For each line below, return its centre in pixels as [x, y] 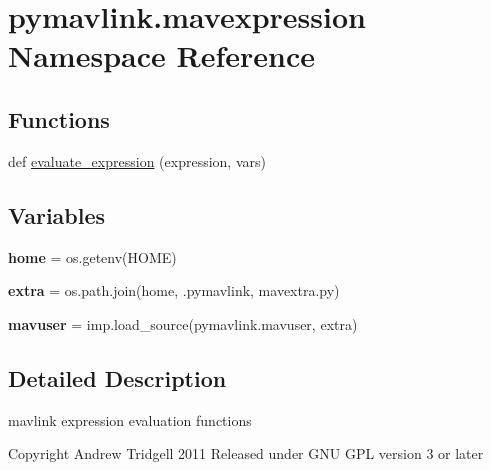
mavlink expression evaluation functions [130, 419]
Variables [57, 214]
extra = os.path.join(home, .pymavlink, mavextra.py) [174, 290]
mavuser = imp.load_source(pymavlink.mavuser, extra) [183, 323]
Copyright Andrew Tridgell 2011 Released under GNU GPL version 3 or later [246, 453]
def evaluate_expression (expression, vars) [137, 160]
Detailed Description [117, 377]
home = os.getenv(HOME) [92, 256]
